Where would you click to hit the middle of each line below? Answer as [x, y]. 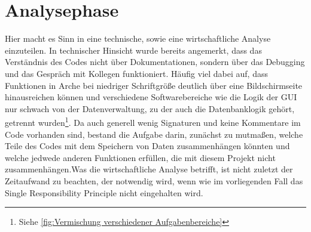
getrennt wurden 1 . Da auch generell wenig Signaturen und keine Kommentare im [153, 121]
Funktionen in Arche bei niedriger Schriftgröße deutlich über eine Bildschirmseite [154, 85]
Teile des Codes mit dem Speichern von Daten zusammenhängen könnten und [147, 146]
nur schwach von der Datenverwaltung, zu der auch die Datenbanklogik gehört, [150, 108]
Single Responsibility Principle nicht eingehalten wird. [104, 192]
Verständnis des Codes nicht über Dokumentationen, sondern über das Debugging [155, 62]
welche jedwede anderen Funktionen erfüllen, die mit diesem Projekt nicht [140, 157]
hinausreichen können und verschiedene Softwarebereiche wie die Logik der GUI [151, 97]
